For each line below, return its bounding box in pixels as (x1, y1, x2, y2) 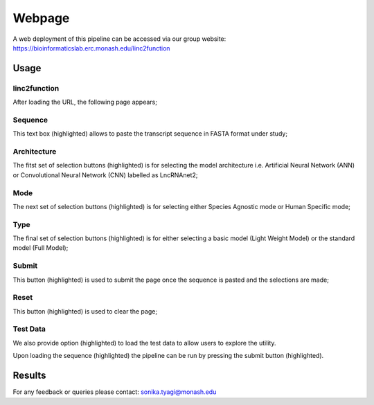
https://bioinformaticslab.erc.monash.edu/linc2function (12, 44, 170, 52)
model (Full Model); (12, 244, 69, 252)
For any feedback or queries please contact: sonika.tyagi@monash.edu (12, 388, 217, 396)
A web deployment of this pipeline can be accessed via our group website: (12, 35, 226, 43)
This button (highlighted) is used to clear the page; (12, 307, 158, 315)
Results (12, 370, 46, 381)
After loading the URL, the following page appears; (12, 98, 157, 107)
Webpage (12, 10, 70, 26)
